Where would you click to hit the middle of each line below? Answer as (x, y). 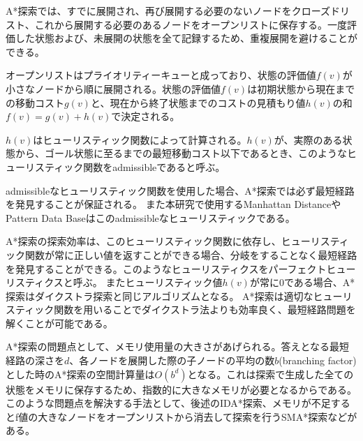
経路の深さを (35, 360)
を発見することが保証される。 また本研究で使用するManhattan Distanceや (173, 204)
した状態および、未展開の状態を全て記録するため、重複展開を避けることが (186, 38)
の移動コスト (35, 102)
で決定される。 (146, 116)
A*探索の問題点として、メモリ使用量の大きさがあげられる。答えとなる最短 (177, 346)
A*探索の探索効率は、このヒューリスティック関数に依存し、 (143, 241)
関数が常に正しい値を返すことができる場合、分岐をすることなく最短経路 (191, 254)
